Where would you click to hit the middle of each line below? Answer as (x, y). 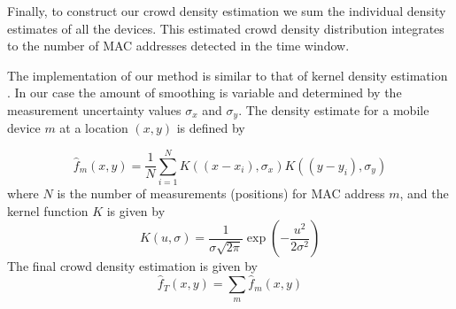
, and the (424, 193)
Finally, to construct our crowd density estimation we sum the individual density (227, 11)
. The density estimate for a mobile (334, 109)
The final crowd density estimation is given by (132, 266)
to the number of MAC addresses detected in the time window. (178, 46)
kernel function (48, 210)
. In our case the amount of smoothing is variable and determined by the (205, 93)
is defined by (211, 128)
